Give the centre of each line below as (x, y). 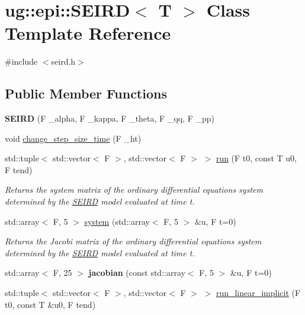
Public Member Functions (86, 93)
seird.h (63, 61)
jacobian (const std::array (137, 273)
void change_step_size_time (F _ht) (73, 138)
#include (21, 61)
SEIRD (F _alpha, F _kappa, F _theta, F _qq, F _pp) (110, 118)
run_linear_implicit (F (258, 293)
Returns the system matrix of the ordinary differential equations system (134, 190)
